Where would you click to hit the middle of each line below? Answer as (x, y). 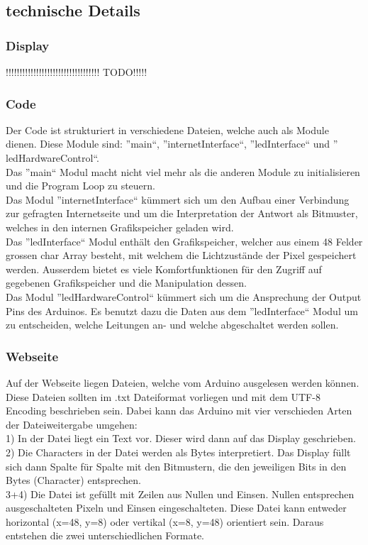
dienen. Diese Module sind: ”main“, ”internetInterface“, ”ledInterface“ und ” (172, 144)
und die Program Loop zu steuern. (80, 186)
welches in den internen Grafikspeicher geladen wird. (120, 227)
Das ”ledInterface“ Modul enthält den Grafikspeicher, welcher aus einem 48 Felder (184, 241)
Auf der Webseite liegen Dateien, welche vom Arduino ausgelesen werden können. (183, 382)
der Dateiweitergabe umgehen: (72, 424)
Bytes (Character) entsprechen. (74, 480)
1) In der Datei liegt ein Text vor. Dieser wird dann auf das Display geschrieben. (181, 438)
